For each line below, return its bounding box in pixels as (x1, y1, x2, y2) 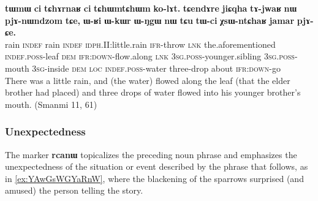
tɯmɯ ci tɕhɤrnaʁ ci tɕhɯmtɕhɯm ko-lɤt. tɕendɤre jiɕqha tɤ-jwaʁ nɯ (5, 2, 297, 14)
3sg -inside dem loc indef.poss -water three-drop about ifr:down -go (32, 61, 281, 74)
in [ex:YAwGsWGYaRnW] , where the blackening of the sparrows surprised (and (5, 172, 304, 184)
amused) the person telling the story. (5, 184, 143, 197)
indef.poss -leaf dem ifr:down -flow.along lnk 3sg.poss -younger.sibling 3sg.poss (5, 50, 295, 63)
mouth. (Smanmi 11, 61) (5, 97, 97, 110)
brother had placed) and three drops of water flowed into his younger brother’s (5, 86, 301, 99)
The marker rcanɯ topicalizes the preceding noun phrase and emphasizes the (5, 148, 297, 161)
